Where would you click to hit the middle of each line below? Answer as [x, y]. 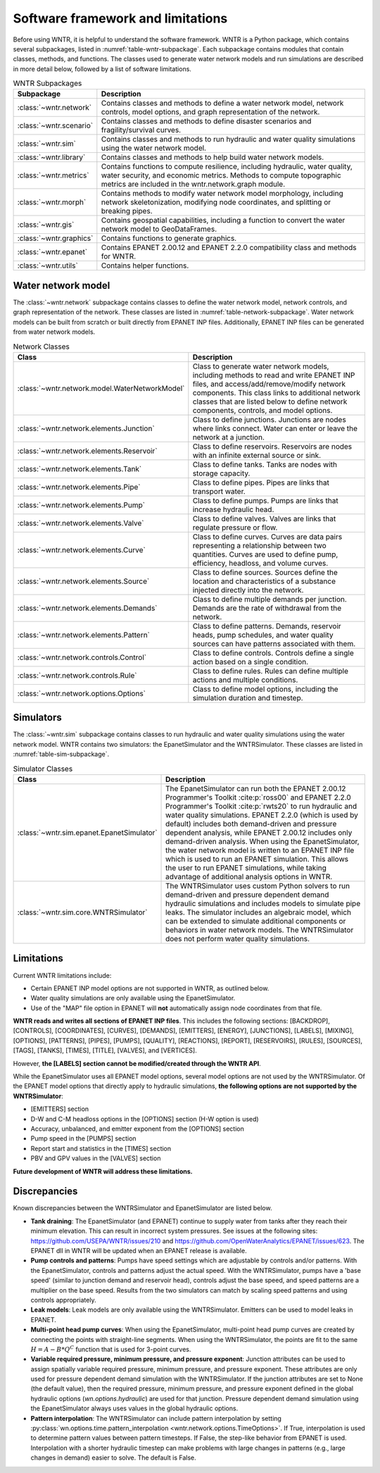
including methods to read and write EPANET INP [274, 375]
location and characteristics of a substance [264, 581]
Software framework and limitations [120, 18]
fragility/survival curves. [141, 130]
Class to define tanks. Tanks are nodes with [265, 464]
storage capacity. [221, 473]
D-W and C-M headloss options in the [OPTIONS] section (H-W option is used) [145, 1119]
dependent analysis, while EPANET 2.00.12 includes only [259, 833]
